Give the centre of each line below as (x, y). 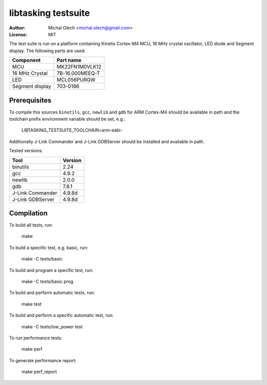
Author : (17, 28)
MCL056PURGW (76, 80)
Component (26, 61)
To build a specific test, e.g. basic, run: (49, 248)
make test (32, 304)
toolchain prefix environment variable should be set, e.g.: (67, 119)
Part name (69, 61)
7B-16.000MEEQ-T (78, 73)
